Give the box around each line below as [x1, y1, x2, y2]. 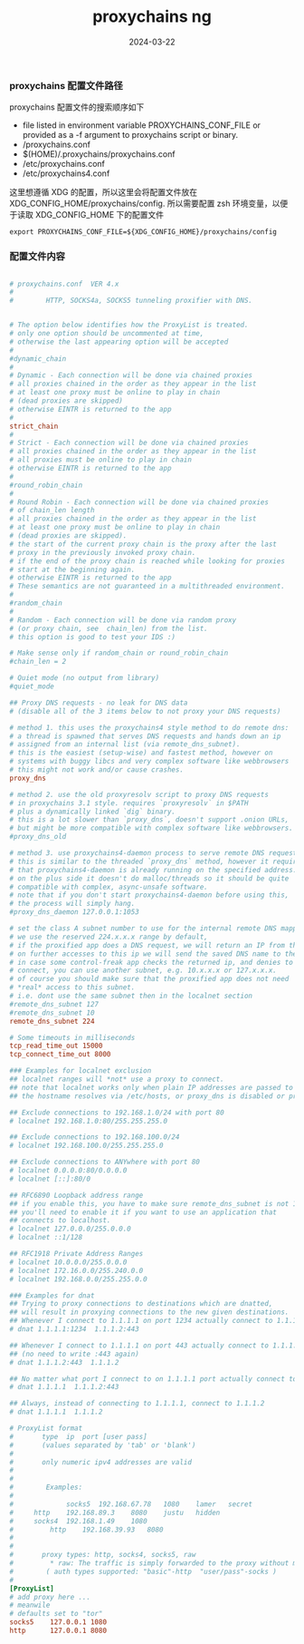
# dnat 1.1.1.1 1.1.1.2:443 [9, 1383, 119, 1392]
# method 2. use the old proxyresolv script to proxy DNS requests [9, 790, 270, 799]
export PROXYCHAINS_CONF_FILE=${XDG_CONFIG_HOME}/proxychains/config [9, 228, 278, 237]
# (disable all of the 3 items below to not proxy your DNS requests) [9, 706, 281, 715]
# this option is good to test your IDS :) [9, 632, 176, 641]
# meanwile [9, 1600, 51, 1610]
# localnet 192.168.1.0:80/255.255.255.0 [9, 1116, 168, 1125]
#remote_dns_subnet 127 [9, 999, 100, 1008]
